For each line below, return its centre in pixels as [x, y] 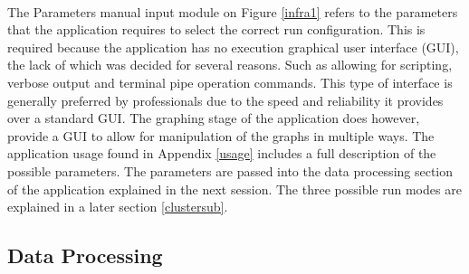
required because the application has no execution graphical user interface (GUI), [233, 47]
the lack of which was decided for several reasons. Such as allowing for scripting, [230, 65]
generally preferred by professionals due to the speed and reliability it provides [225, 100]
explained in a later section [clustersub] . [118, 207]
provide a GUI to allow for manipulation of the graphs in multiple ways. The [221, 135]
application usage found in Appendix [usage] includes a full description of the [222, 153]
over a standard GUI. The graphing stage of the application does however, [214, 118]
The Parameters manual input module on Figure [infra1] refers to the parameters [233, 11]
